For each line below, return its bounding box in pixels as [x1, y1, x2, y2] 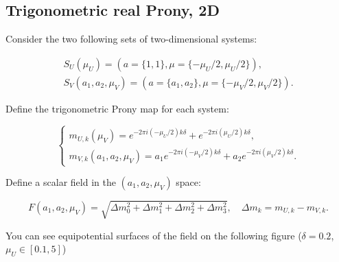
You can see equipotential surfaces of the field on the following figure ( [5, 228, 302, 242]
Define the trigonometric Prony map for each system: [5, 101, 229, 115]
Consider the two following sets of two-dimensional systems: [5, 32, 257, 46]
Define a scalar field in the [5, 175, 116, 189]
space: [176, 175, 201, 189]
